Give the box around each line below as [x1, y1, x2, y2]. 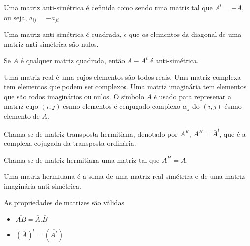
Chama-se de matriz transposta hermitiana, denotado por [4, 128, 178, 139]
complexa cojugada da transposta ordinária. [4, 138, 136, 148]
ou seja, [4, 12, 27, 22]
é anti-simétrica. [150, 55, 199, 66]
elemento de [4, 111, 40, 121]
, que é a [219, 128, 246, 139]
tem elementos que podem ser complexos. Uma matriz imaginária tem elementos [4, 81, 247, 92]
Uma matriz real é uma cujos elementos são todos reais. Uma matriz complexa [4, 71, 241, 82]
